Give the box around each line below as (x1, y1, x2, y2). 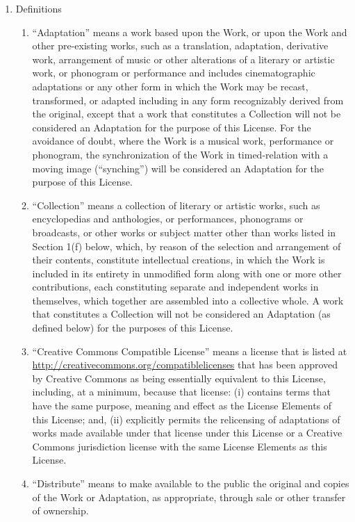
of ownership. (32, 503, 89, 518)
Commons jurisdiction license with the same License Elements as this (32, 439, 327, 453)
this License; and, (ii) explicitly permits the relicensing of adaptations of (32, 411, 340, 426)
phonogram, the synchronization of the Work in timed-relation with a (32, 147, 329, 161)
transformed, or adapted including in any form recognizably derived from (32, 92, 344, 107)
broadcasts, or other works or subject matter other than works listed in (32, 225, 336, 239)
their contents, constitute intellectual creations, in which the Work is (32, 252, 325, 267)
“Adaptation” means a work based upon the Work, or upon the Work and (32, 24, 347, 39)
